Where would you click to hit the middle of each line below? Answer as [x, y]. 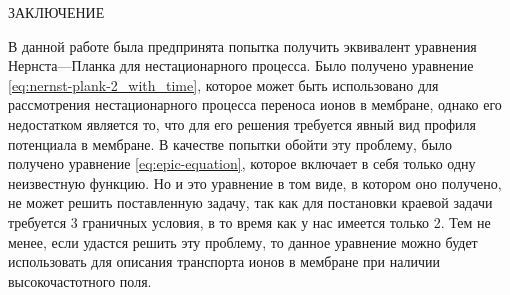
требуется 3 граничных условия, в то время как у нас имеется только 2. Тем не [249, 221]
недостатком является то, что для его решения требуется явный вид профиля [242, 123]
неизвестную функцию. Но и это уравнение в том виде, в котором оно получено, [255, 182]
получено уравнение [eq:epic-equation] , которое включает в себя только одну [242, 163]
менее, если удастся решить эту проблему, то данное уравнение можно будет [243, 241]
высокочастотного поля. [80, 280]
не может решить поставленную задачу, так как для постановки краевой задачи [250, 202]
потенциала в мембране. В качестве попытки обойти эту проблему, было [230, 143]
